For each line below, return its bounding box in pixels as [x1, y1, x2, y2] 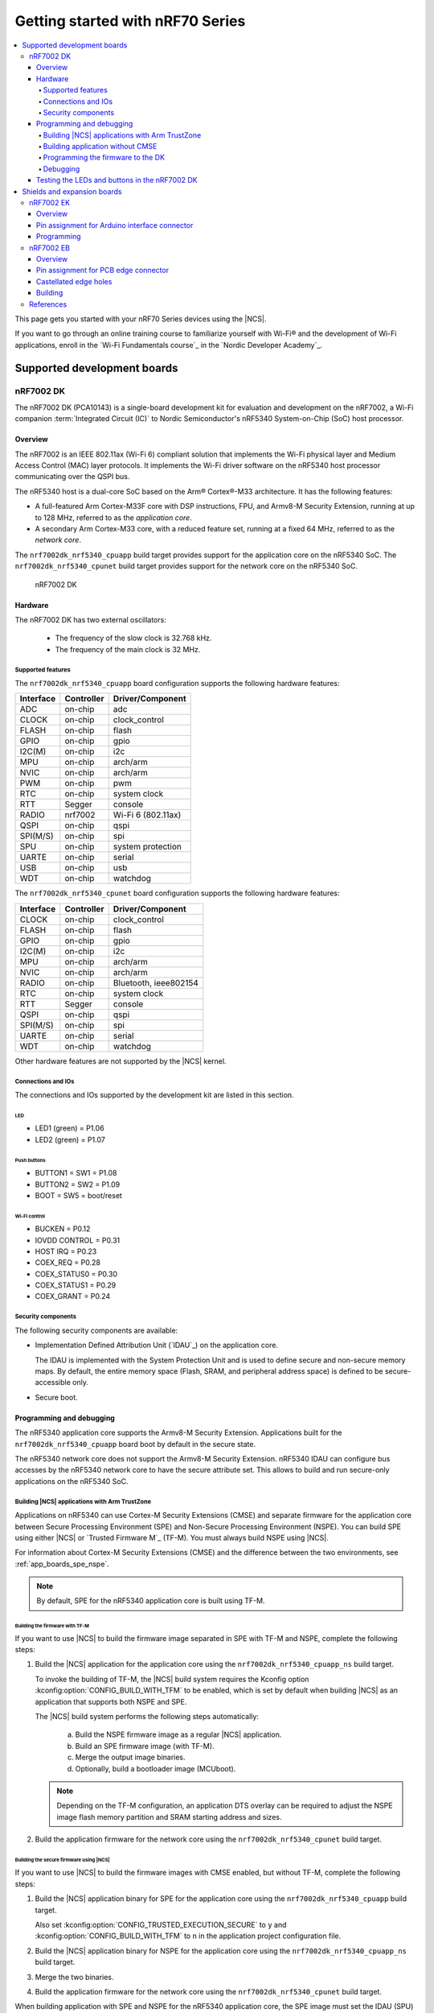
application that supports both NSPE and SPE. [35, 1697, 187, 1706]
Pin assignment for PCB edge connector [36, 266, 169, 275]
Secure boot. [35, 1392, 78, 1402]
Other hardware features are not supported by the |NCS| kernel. [14, 1056, 227, 1066]
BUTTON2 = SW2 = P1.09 [35, 1180, 121, 1189]
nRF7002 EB [29, 242, 70, 253]
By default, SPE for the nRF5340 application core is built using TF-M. [36, 1596, 265, 1606]
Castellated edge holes [36, 276, 113, 286]
